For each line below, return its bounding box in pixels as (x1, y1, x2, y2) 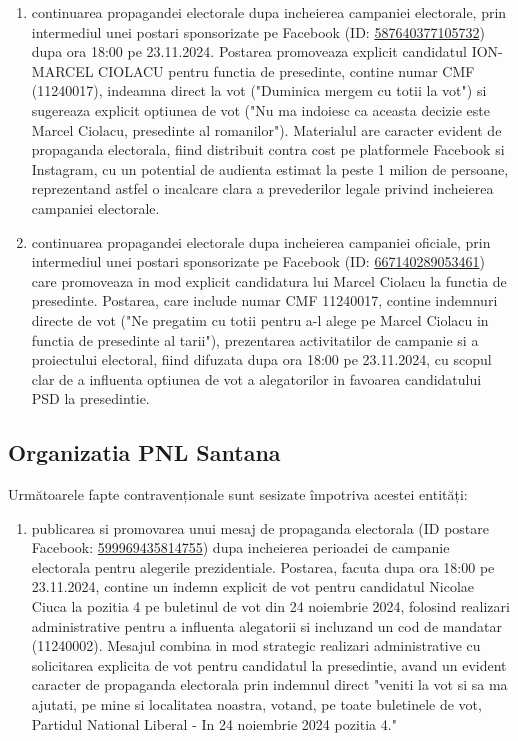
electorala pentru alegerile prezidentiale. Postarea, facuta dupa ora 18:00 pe (31, 556, 495, 577)
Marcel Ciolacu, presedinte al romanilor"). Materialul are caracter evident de (31, 119, 502, 140)
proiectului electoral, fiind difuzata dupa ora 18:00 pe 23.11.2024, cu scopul (31, 349, 492, 370)
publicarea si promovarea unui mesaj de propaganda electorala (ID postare (31, 517, 490, 538)
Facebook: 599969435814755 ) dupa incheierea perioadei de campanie (31, 537, 450, 558)
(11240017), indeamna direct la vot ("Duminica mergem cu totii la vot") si (31, 80, 487, 101)
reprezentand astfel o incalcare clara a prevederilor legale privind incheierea (31, 178, 494, 199)
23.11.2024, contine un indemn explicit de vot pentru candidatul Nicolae (31, 576, 475, 597)
